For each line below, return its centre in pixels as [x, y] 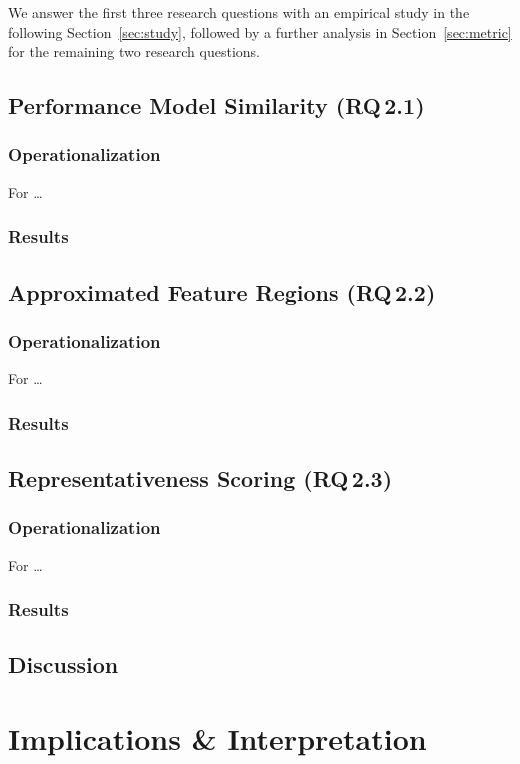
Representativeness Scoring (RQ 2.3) [200, 478]
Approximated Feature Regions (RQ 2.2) [222, 291]
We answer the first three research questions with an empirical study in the [239, 12]
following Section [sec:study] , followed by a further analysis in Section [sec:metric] [260, 31]
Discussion [63, 664]
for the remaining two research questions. [134, 51]
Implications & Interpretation [217, 738]
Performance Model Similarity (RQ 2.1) [216, 105]
